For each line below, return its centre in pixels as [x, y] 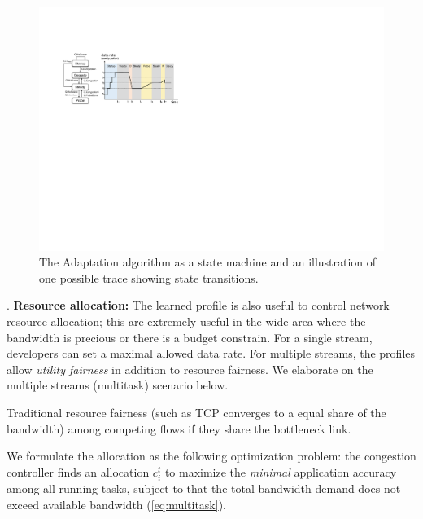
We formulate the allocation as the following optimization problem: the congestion [211, 456]
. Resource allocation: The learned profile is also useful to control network [198, 305]
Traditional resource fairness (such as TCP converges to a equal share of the [196, 412]
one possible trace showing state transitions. [149, 277]
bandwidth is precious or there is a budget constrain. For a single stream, [190, 337]
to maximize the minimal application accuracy [281, 471]
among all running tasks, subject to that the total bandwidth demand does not [204, 488]
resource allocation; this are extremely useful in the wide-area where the [186, 321]
